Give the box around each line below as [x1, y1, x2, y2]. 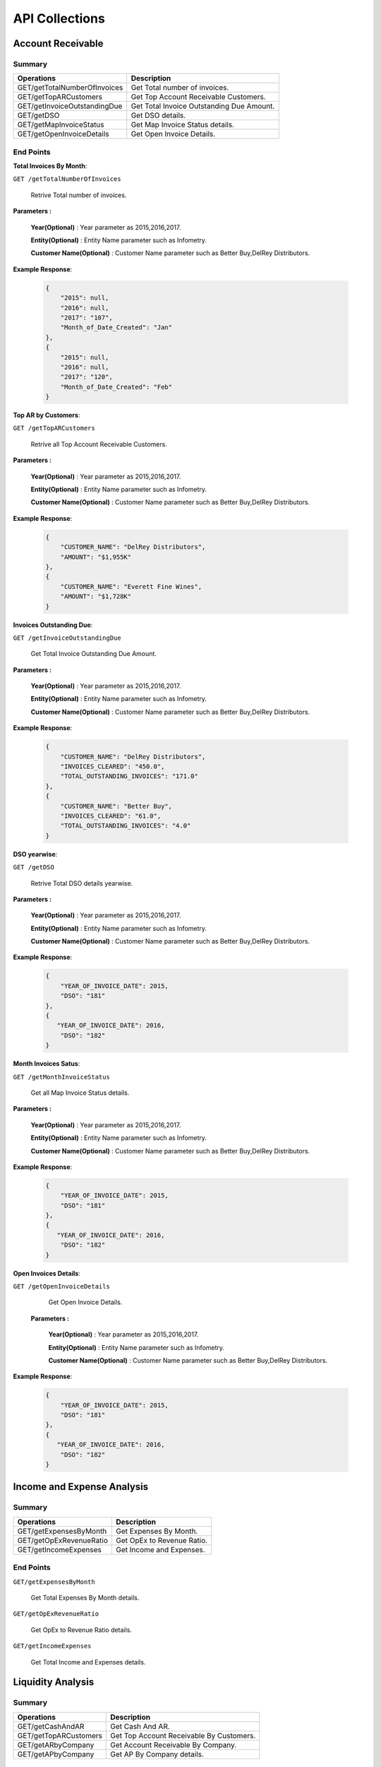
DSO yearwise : [13, 850, 58, 858]
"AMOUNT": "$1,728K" [60, 592, 132, 601]
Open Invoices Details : [13, 1269, 80, 1277]
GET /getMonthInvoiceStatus [13, 1073, 111, 1081]
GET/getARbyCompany [17, 1739, 95, 1749]
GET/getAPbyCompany [17, 1749, 95, 1759]
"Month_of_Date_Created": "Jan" [60, 324, 173, 331]
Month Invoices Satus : [13, 1059, 80, 1068]
